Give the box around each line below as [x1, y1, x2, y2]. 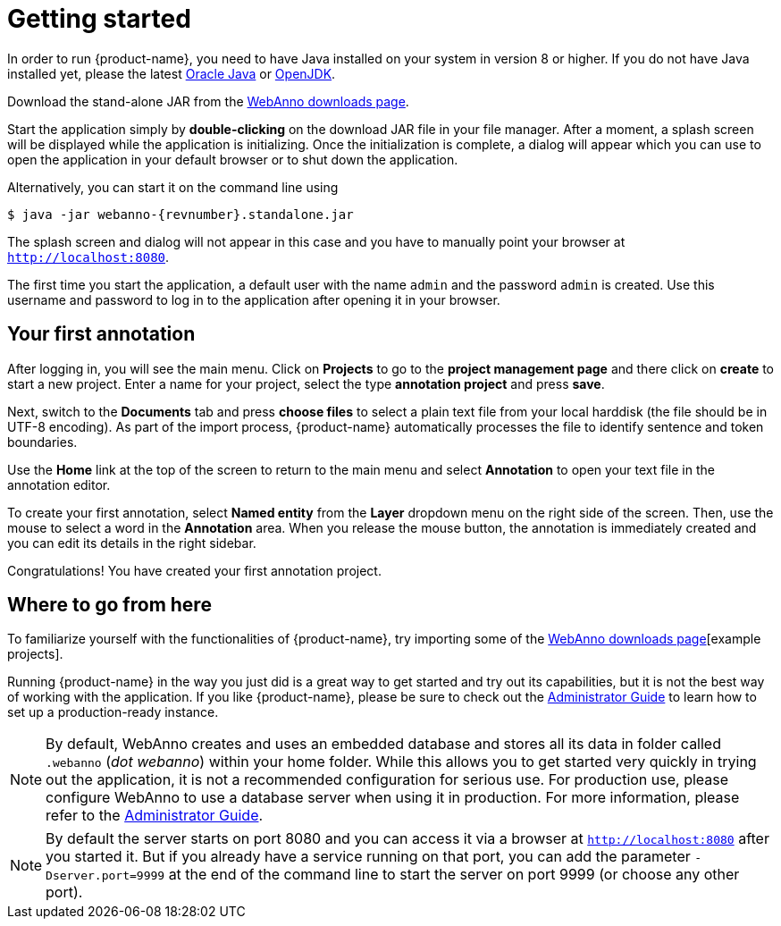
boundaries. [7, 434, 78, 450]
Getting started [7, 4, 191, 34]
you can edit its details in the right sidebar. [7, 535, 256, 551]
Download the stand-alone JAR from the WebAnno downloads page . [7, 93, 409, 109]
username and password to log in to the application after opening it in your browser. [7, 291, 500, 307]
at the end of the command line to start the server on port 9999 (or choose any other [168, 865, 740, 884]
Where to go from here [7, 593, 212, 617]
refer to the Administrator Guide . [46, 806, 264, 825]
